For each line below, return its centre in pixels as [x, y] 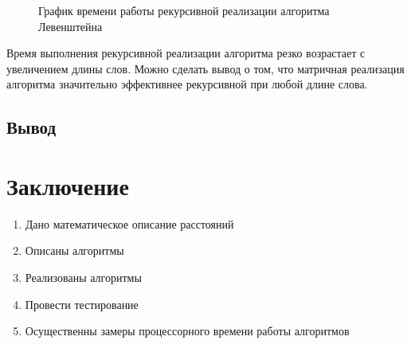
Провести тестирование [82, 304]
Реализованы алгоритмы [83, 278]
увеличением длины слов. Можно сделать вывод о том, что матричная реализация [205, 68]
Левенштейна [70, 26]
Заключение [68, 185]
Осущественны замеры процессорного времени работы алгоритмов [187, 331]
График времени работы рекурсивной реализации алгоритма [184, 10]
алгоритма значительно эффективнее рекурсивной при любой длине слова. [187, 84]
